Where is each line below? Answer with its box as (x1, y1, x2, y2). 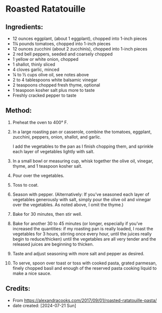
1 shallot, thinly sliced (12, 62, 55, 67)
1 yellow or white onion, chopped (12, 56, 79, 62)
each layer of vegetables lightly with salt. (12, 148, 95, 154)
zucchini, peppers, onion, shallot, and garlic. (12, 134, 101, 139)
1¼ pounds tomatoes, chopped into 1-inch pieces (12, 41, 111, 47)
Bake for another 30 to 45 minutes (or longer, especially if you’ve (12, 220, 143, 226)
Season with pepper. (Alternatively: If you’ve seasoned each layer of (12, 191, 149, 197)
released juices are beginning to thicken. (12, 241, 94, 247)
